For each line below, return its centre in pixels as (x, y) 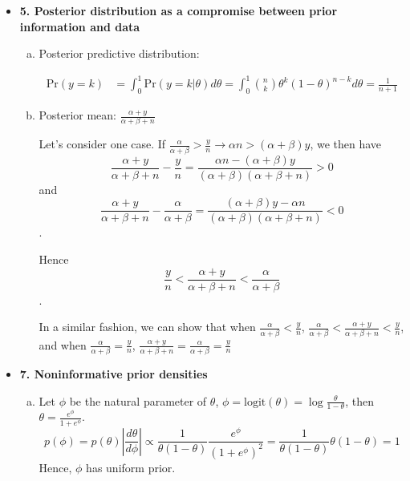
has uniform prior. (131, 467)
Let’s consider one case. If (102, 144)
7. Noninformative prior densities (114, 373)
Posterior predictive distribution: (119, 53)
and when (63, 344)
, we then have (346, 144)
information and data (80, 26)
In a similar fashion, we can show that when (147, 327)
